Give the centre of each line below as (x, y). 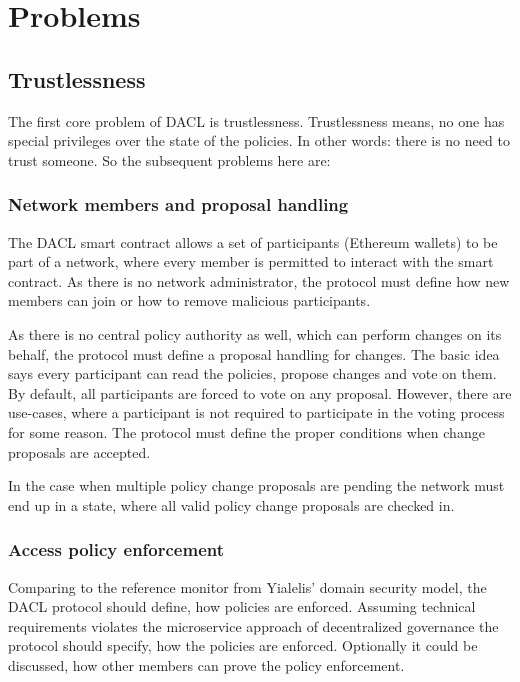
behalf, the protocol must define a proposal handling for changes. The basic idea (254, 353)
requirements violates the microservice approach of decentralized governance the (253, 625)
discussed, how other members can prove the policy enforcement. (206, 664)
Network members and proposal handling (178, 204)
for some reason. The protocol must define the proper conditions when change (246, 431)
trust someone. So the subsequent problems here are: (169, 159)
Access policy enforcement (116, 549)
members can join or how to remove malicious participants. (189, 300)
